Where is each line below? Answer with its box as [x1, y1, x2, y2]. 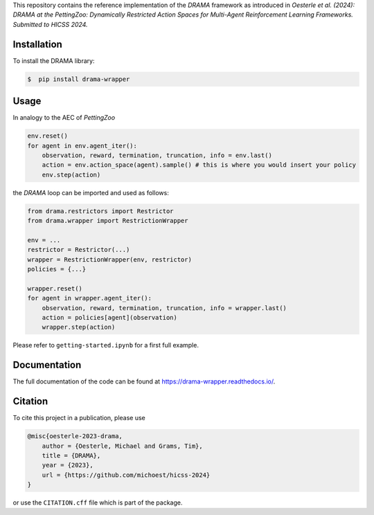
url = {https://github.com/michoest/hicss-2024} [42, 471, 211, 479]
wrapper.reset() [27, 284, 83, 292]
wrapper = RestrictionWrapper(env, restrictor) [27, 255, 192, 263]
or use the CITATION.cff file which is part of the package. [12, 498, 183, 507]
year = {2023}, [42, 461, 93, 469]
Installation [12, 38, 62, 50]
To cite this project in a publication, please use [12, 414, 145, 422]
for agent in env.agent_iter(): [27, 142, 138, 150]
